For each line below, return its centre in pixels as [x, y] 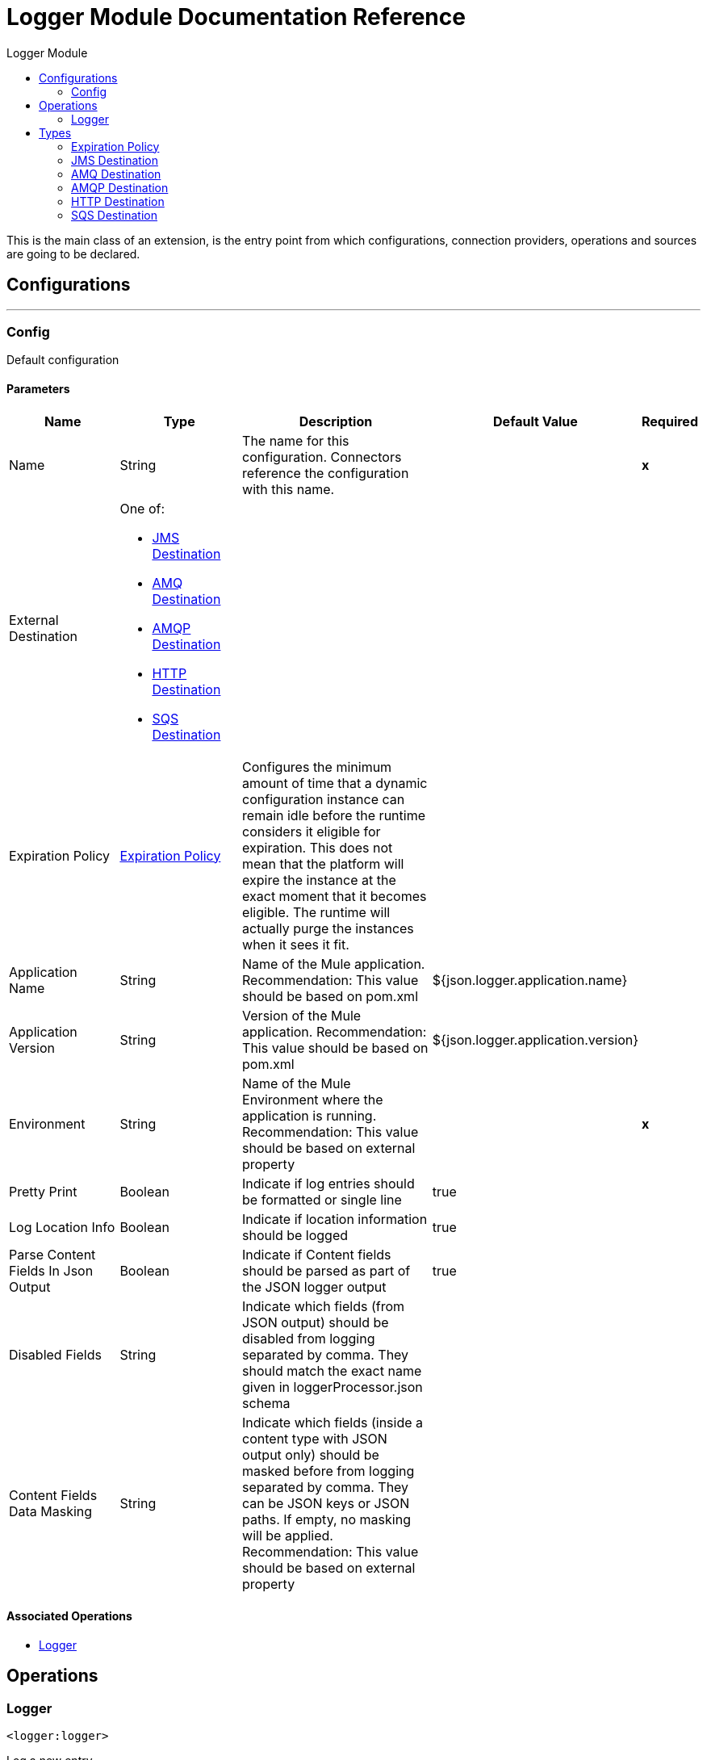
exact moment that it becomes [335, 896]
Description [336, 421]
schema [266, 1403]
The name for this [296, 440]
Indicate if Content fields [317, 1254]
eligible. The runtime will [316, 912]
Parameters [38, 388]
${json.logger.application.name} [530, 980]
